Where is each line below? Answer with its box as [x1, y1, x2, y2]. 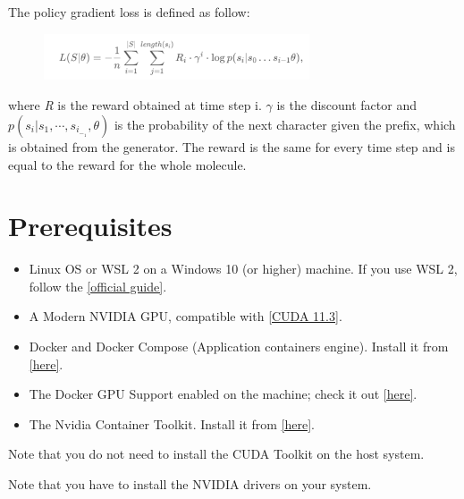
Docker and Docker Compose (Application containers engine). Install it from [29, 337, 449, 356]
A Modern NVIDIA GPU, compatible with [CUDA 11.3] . [29, 307, 342, 326]
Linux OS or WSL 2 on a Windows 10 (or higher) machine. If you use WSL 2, [29, 259, 458, 278]
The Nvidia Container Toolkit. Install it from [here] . [29, 414, 315, 433]
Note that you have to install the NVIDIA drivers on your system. [8, 475, 372, 493]
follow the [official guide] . [29, 276, 167, 295]
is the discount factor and [276, 96, 417, 114]
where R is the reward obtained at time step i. [8, 96, 262, 114]
